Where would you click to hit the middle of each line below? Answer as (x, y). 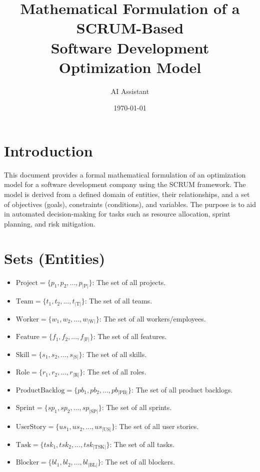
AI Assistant (130, 91)
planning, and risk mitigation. (50, 223)
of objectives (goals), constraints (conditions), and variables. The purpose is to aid (130, 204)
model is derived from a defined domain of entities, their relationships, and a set (127, 194)
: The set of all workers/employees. (152, 318)
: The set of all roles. (115, 372)
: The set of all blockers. (138, 462)
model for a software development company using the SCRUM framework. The (125, 184)
